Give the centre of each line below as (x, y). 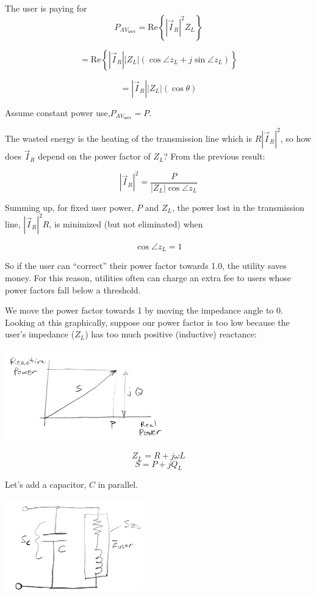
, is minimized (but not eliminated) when (126, 223)
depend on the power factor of (94, 156)
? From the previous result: (214, 156)
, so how (296, 138)
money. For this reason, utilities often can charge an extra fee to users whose (148, 278)
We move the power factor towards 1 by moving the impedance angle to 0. (144, 310)
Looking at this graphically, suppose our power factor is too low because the (147, 322)
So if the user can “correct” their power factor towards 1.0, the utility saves (146, 266)
